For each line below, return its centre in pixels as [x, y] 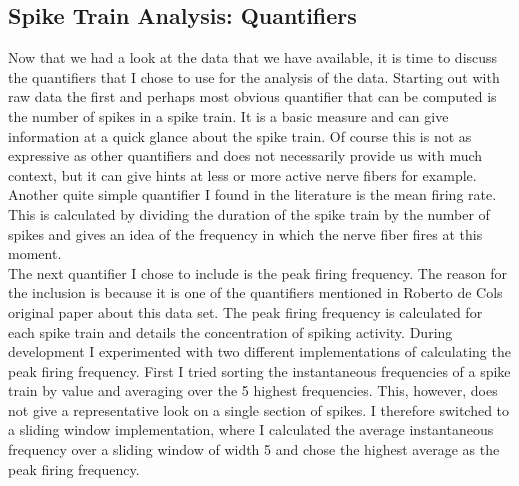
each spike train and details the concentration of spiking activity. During [230, 331]
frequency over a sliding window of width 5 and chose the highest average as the [254, 449]
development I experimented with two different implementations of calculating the [259, 351]
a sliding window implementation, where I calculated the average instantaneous [251, 429]
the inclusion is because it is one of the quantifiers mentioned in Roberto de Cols [255, 292]
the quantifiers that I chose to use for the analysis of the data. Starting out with [254, 76]
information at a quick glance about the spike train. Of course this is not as [240, 135]
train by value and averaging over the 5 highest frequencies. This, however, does [253, 390]
